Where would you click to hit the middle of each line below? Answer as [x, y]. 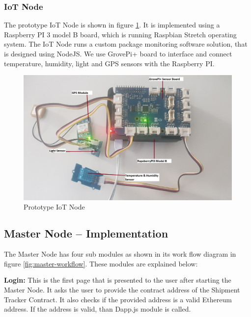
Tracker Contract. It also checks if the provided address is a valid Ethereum [118, 299]
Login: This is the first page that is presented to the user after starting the [118, 280]
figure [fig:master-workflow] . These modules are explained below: [101, 263]
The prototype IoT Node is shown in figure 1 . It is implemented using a [112, 25]
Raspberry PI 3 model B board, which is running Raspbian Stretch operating [120, 34]
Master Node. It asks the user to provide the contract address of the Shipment [122, 290]
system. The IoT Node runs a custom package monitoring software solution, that [126, 44]
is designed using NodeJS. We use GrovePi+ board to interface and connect [118, 53]
